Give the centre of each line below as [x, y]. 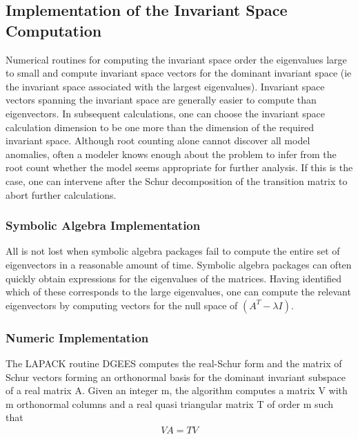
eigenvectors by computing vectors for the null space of [122, 305]
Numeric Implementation [77, 337]
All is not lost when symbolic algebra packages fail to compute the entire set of [173, 251]
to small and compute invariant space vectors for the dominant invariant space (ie [179, 73]
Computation [54, 30]
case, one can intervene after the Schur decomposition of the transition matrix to [177, 181]
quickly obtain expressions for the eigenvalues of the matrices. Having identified [174, 278]
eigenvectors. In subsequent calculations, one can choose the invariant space [165, 113]
